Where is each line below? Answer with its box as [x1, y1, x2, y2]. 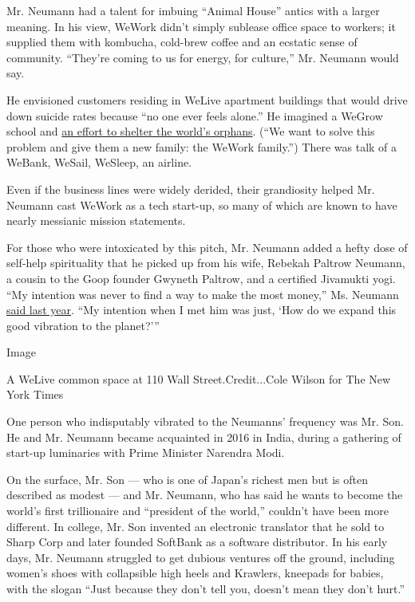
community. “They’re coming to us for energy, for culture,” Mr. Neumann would [6, 49, 399, 65]
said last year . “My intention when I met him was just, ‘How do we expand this [6, 301, 397, 318]
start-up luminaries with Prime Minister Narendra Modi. [6, 444, 285, 461]
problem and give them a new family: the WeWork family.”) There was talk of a [6, 138, 397, 155]
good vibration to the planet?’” [6, 317, 160, 333]
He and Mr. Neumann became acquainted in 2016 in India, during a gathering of [6, 428, 401, 445]
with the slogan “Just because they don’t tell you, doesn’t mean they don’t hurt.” [6, 580, 405, 596]
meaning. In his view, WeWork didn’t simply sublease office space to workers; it [6, 18, 396, 34]
